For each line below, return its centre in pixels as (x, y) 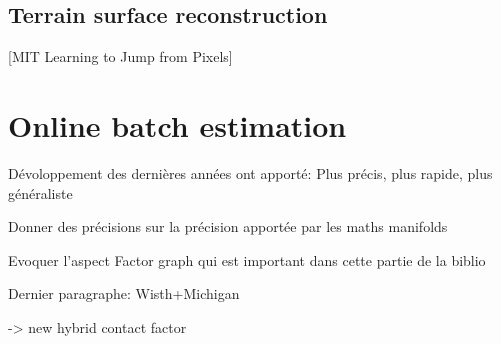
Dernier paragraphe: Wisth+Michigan (124, 293)
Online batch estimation (177, 124)
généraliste (40, 192)
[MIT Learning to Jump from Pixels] (120, 56)
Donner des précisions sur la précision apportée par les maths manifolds (228, 226)
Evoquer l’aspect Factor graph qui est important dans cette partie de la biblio (247, 259)
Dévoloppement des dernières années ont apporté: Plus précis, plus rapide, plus (250, 172)
